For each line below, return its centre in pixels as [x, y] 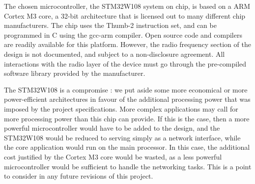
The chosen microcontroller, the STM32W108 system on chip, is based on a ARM [127, 6]
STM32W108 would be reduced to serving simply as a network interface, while [122, 137]
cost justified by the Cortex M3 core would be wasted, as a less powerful [113, 156]
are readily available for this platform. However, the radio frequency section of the [127, 44]
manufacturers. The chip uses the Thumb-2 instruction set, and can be [110, 25]
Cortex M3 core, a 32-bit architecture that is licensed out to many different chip [125, 15]
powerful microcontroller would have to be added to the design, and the [112, 128]
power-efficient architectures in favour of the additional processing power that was [127, 99]
